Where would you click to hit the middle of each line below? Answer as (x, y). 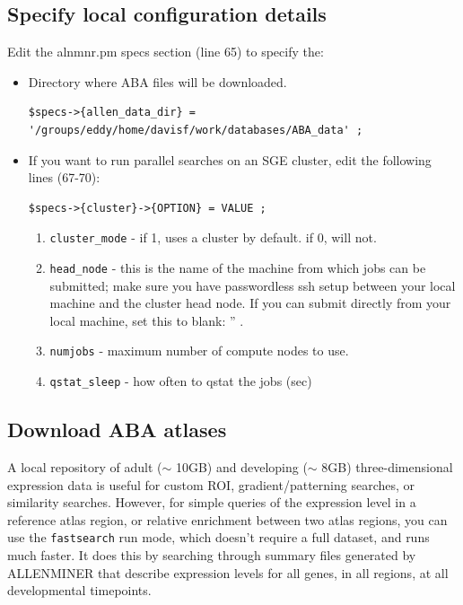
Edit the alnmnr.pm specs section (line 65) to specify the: (166, 52)
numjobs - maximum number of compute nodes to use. (199, 351)
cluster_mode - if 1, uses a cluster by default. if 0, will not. (213, 237)
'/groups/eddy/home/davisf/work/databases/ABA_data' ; (196, 130)
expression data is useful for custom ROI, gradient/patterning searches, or (211, 484)
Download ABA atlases (117, 430)
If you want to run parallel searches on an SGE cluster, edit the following (230, 159)
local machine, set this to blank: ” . (147, 320)
